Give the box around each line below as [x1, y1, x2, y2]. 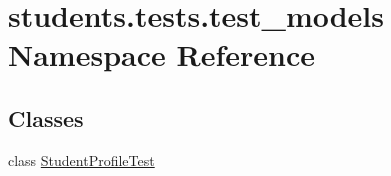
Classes [8, 102, 84, 133]
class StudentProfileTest [8, 149, 155, 170]
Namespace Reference [8, 34, 315, 75]
